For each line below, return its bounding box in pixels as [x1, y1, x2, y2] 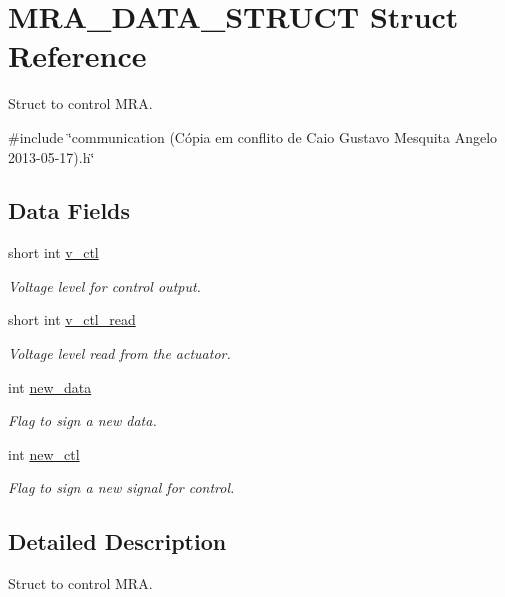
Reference [8, 35, 147, 76]
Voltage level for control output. [8, 275, 201, 296]
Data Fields [8, 195, 131, 226]
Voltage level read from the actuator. [8, 343, 231, 364]
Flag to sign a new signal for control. [8, 477, 235, 498]
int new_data [8, 376, 92, 397]
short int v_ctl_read [8, 309, 136, 330]
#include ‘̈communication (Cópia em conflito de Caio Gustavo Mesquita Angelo [8, 126, 498, 147]
